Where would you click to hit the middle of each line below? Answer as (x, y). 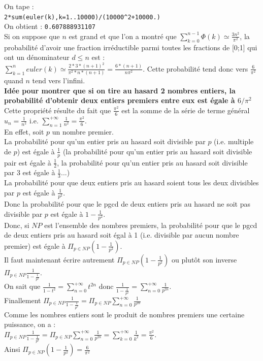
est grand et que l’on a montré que (123, 36)
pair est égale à (28, 162)
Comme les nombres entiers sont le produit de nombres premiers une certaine (124, 314)
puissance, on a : (30, 324)
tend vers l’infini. (59, 80)
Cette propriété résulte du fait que (58, 110)
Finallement (23, 300)
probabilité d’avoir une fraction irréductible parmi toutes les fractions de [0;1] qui (131, 47)
